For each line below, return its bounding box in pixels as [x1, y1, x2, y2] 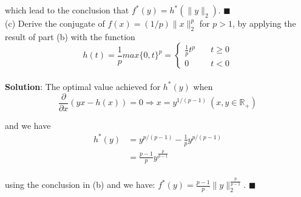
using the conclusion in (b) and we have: [5, 178, 155, 191]
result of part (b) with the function [5, 30, 135, 43]
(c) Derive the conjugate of [5, 17, 105, 29]
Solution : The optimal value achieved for [5, 80, 161, 92]
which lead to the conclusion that [5, 4, 129, 16]
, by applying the [232, 17, 296, 29]
